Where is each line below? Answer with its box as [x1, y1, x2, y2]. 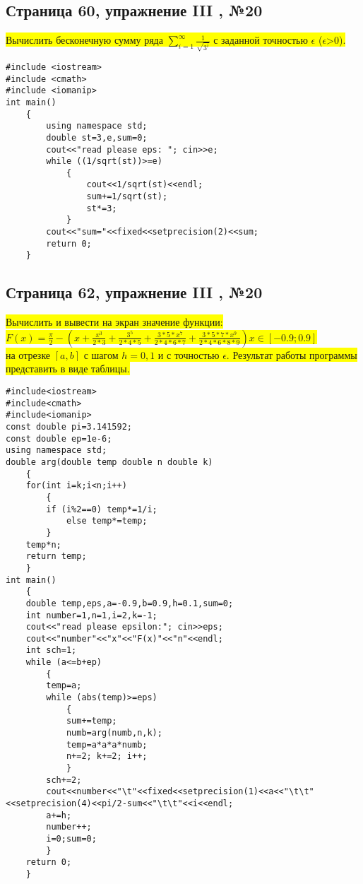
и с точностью [157, 347, 220, 362]
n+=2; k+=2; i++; [66, 751, 148, 762]
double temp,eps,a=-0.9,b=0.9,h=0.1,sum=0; [25, 598, 234, 608]
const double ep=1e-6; [6, 433, 112, 444]
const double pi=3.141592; [6, 422, 132, 432]
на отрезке [6, 347, 51, 362]
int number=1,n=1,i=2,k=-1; [25, 610, 157, 620]
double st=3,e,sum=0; [46, 132, 148, 143]
